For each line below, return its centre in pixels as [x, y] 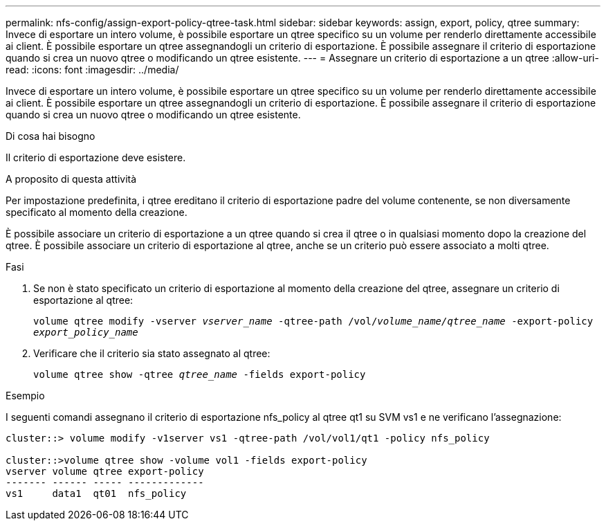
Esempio [25, 396]
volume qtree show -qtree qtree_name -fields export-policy [200, 374]
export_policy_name [86, 332]
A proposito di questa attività [71, 179]
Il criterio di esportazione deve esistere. [96, 157]
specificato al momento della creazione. [97, 212]
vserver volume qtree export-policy [105, 471]
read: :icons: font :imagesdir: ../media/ [92, 70]
